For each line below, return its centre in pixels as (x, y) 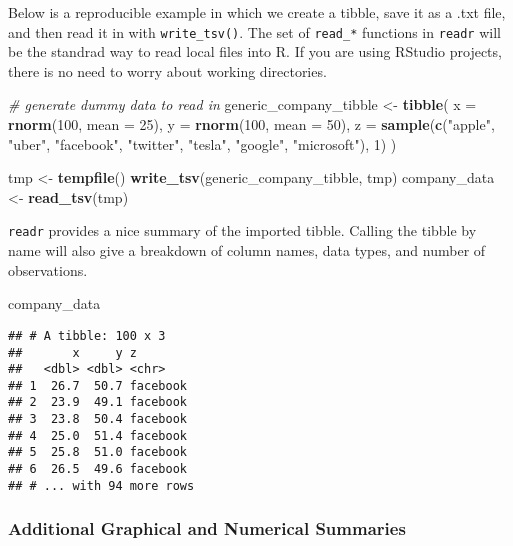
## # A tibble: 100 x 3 (87, 335)
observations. (48, 269)
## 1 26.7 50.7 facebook (97, 385)
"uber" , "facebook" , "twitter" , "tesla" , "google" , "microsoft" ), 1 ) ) (202, 143)
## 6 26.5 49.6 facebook (97, 469)
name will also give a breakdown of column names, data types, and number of (247, 250)
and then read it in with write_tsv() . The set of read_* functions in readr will (254, 31)
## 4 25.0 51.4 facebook (97, 435)
